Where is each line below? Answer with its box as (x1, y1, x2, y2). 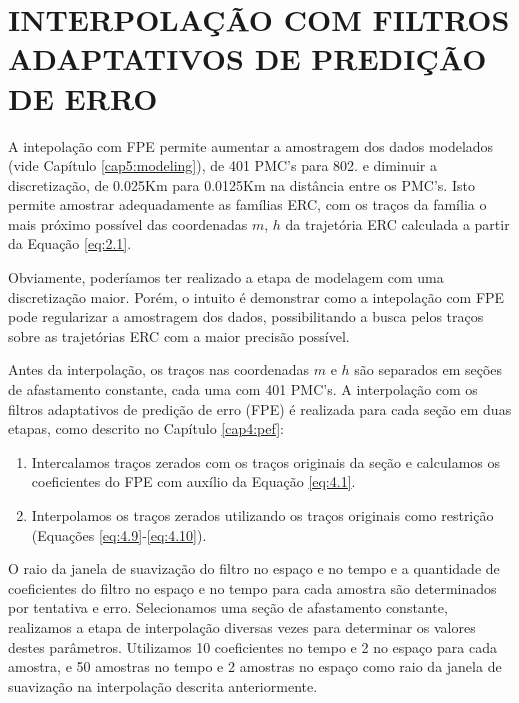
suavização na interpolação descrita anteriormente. (8, 675, 318, 696)
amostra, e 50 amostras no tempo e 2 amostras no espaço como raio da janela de (8, 656, 502, 677)
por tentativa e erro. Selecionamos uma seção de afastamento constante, (8, 597, 448, 618)
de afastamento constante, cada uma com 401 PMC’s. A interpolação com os (8, 379, 478, 400)
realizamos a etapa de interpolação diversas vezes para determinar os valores (8, 616, 476, 637)
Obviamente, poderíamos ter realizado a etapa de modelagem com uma (8, 267, 444, 288)
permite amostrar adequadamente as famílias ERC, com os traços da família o (8, 194, 487, 215)
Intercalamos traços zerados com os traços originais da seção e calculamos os (31, 451, 501, 472)
